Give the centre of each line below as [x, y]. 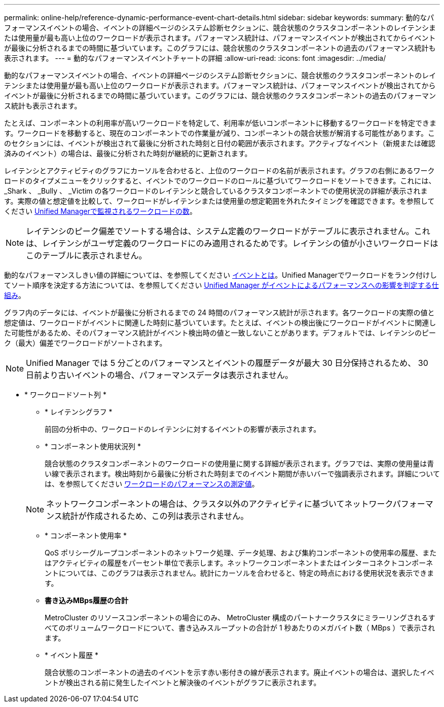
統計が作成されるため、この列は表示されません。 [155, 516]
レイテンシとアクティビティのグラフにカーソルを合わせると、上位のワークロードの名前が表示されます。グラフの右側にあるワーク [219, 171]
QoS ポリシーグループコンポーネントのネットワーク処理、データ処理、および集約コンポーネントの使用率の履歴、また [241, 553]
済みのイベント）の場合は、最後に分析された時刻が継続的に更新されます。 [128, 153]
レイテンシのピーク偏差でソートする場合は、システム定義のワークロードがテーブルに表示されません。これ [228, 231]
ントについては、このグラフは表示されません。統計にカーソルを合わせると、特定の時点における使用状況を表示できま [239, 573]
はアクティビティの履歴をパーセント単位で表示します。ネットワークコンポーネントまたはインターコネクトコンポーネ [239, 563]
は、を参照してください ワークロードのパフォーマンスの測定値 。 [152, 484]
